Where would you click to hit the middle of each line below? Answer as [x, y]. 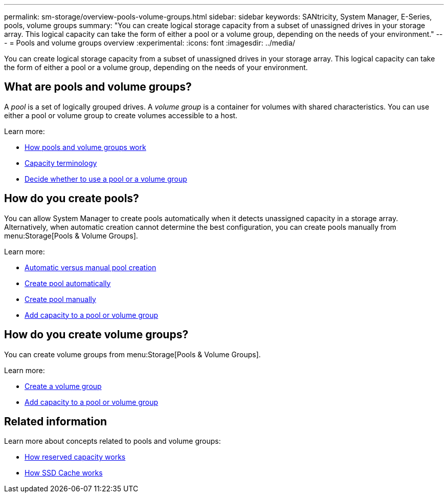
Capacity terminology [61, 163]
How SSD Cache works [64, 473]
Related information [56, 421]
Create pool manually [60, 299]
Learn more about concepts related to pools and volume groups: [113, 441]
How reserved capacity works [75, 457]
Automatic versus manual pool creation [91, 267]
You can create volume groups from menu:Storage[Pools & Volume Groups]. [132, 354]
